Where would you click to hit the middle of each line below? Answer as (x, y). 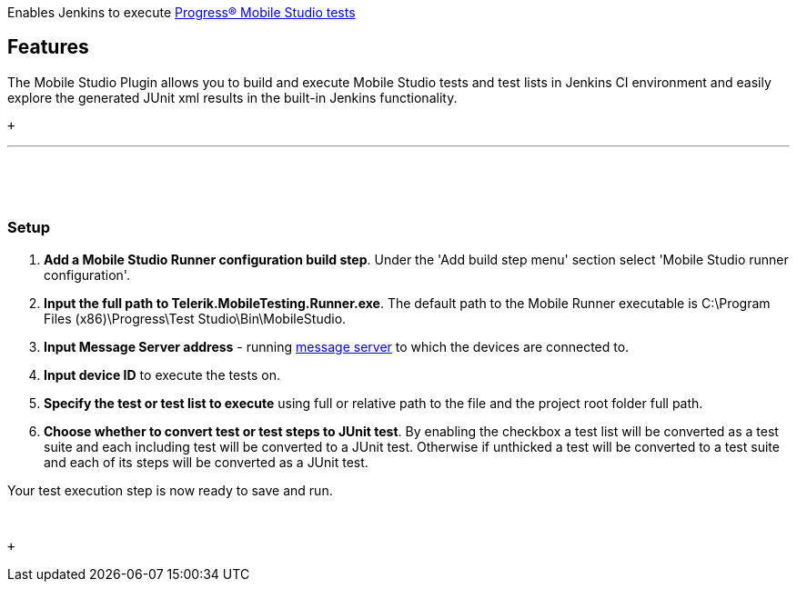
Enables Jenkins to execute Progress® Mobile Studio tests (182, 12)
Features (48, 47)
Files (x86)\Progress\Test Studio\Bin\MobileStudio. (195, 318)
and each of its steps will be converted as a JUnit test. (206, 462)
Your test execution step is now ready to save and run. (170, 490)
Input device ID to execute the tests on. (162, 374)
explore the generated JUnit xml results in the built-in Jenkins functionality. (232, 97)
